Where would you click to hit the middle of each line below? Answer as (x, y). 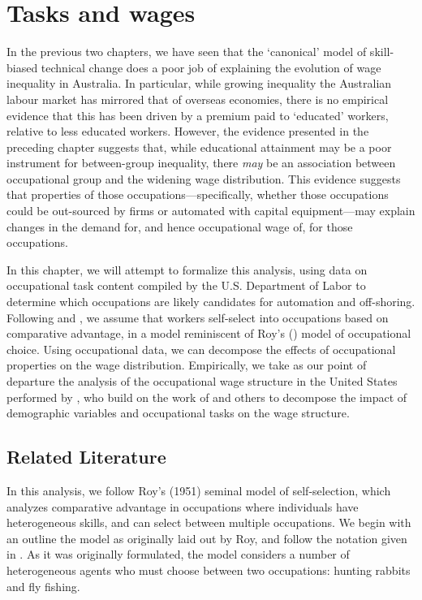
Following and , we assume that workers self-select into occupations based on (198, 317)
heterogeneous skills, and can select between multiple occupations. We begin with (209, 522)
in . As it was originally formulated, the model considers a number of (178, 554)
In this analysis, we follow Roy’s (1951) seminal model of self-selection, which (199, 490)
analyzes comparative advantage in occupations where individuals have (183, 506)
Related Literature (86, 457)
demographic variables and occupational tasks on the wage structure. (178, 413)
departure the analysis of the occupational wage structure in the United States (202, 381)
